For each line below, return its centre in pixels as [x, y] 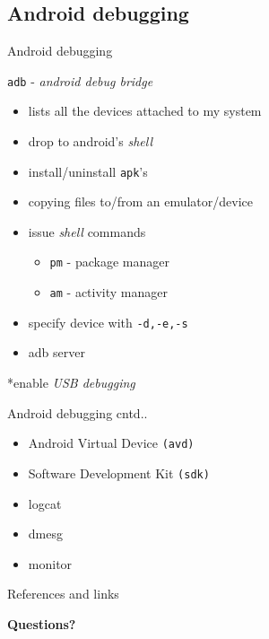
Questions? [42, 623]
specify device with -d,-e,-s [108, 322]
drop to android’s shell [91, 141]
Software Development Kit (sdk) [119, 473]
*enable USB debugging [71, 383]
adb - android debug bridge [80, 80]
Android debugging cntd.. [78, 412]
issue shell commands [87, 231]
